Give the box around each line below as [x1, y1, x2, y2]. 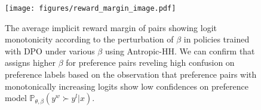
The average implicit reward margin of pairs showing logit [5, 21, 217, 33]
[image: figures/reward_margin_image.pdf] [5, 4, 176, 13]
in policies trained [183, 33, 250, 45]
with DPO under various [5, 44, 95, 57]
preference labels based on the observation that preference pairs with [5, 68, 257, 81]
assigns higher [5, 56, 56, 69]
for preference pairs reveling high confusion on [66, 56, 235, 69]
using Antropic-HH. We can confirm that [105, 44, 255, 57]
